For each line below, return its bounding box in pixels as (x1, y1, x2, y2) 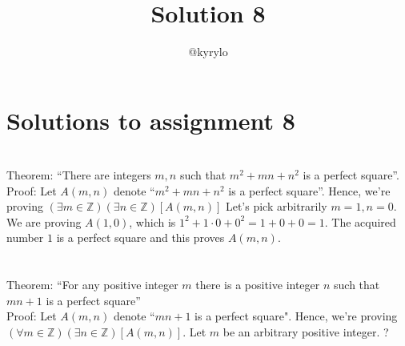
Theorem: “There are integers (6, 167, 151, 183)
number (6, 229, 44, 246)
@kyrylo (188, 43, 228, 60)
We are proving (6, 213, 82, 230)
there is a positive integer (195, 276, 320, 293)
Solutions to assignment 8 (6, 103, 295, 136)
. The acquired (324, 213, 396, 230)
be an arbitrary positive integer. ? (223, 324, 389, 340)
